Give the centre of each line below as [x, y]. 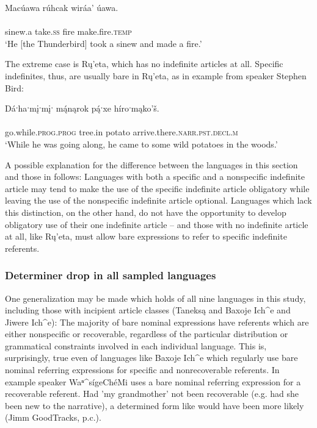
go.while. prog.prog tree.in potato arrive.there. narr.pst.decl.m [122, 132]
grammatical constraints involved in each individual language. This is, [136, 345]
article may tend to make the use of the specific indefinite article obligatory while [157, 188]
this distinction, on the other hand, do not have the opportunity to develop [146, 212]
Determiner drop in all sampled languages [111, 275]
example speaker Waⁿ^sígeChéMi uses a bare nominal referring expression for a [153, 381]
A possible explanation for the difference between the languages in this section [151, 164]
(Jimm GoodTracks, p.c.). [53, 417]
